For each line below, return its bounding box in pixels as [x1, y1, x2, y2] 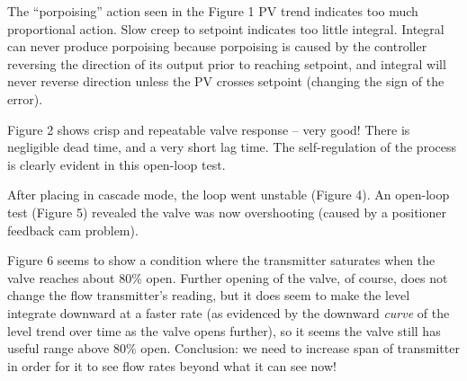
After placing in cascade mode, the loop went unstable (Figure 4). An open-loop [7, 185, 450, 204]
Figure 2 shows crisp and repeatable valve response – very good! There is [7, 120, 410, 138]
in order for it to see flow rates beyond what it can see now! [7, 356, 337, 375]
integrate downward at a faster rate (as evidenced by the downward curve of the [7, 303, 450, 322]
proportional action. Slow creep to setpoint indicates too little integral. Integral [7, 19, 445, 38]
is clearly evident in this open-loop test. [7, 155, 226, 173]
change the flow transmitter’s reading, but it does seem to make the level [7, 286, 410, 305]
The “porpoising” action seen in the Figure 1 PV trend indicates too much [7, 2, 418, 20]
